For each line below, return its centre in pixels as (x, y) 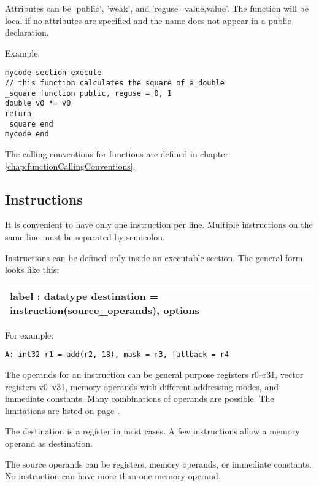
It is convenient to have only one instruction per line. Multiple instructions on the (159, 225)
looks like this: (32, 269)
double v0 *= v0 (38, 104)
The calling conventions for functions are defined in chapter (117, 153)
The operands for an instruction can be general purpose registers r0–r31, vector (154, 374)
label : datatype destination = (84, 296)
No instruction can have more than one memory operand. (113, 476)
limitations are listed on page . (62, 410)
